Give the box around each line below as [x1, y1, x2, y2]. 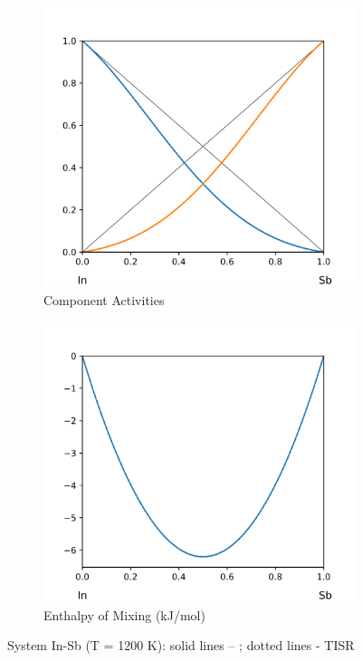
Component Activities [43, 290, 165, 309]
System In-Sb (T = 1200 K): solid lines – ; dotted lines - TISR [7, 636, 355, 655]
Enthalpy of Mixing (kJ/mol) [43, 605, 205, 624]
